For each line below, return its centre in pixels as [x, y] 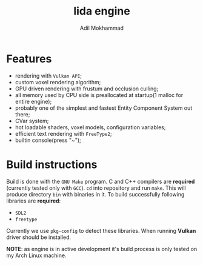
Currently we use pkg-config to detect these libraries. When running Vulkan [101, 230]
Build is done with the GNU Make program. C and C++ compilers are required [101, 181]
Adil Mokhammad [102, 28]
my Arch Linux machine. [36, 255]
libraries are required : [34, 201]
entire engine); [33, 101]
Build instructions [52, 164]
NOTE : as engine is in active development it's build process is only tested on [102, 249]
